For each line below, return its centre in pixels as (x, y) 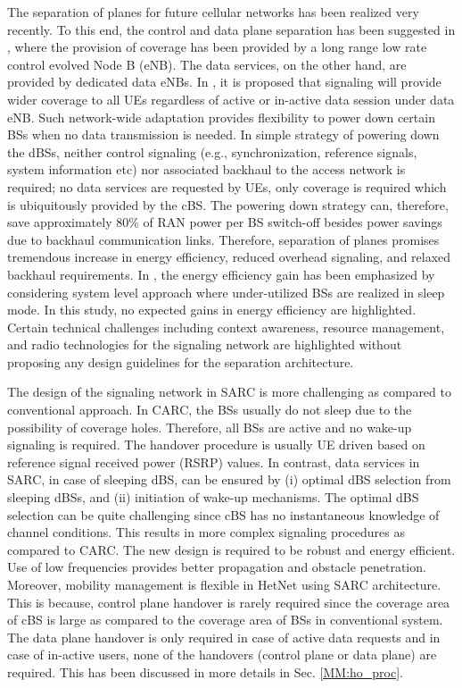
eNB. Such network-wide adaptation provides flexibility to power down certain (221, 117)
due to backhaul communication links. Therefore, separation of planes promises (223, 239)
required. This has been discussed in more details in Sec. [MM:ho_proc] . (205, 671)
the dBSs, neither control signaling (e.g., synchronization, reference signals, (212, 151)
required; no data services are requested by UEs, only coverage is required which (227, 186)
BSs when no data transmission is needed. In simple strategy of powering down (223, 134)
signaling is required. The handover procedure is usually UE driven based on (216, 445)
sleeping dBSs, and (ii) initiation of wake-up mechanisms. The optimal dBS (213, 497)
